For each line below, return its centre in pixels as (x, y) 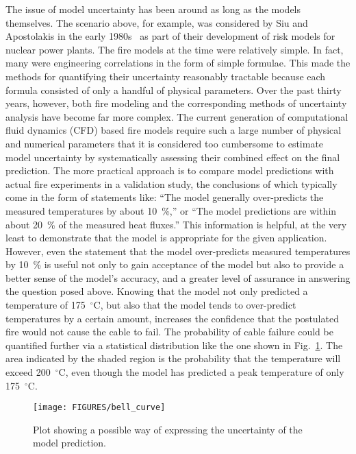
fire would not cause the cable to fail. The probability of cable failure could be (169, 332)
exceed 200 (28, 372)
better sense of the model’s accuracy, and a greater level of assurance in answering (178, 277)
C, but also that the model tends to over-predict (195, 305)
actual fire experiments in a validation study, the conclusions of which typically (171, 183)
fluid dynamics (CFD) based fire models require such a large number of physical (174, 130)
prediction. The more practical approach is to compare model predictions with (170, 170)
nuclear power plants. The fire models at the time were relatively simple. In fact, (175, 49)
